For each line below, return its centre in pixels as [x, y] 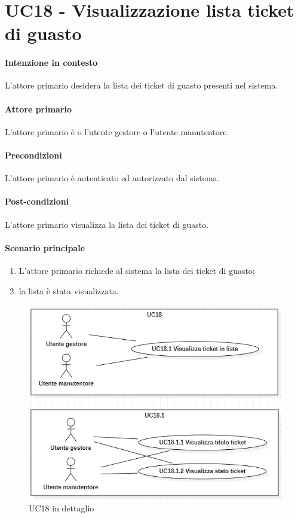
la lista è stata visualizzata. [69, 290]
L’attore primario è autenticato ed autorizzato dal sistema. [112, 178]
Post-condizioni [37, 201]
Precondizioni [33, 155]
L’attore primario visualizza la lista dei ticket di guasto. [107, 224]
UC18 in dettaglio [62, 508]
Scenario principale [45, 247]
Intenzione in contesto [51, 63]
